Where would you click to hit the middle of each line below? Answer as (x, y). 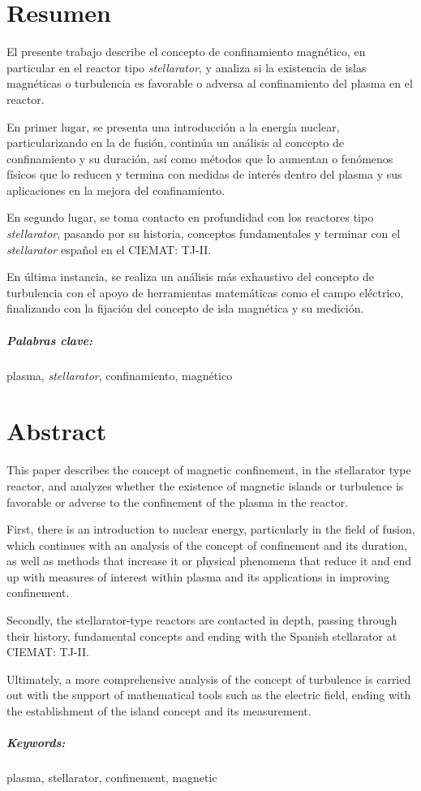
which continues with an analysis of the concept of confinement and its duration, (207, 545)
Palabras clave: (50, 340)
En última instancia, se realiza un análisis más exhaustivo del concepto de (190, 277)
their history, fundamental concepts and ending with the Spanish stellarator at (202, 635)
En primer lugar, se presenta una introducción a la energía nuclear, (173, 126)
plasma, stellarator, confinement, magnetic (112, 778)
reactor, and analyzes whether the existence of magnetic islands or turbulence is (205, 485)
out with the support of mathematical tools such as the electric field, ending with (209, 695)
